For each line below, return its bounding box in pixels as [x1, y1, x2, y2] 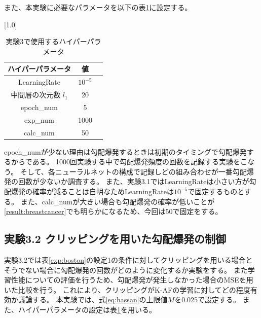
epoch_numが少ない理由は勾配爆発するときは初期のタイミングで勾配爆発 [4, 146, 247, 157]
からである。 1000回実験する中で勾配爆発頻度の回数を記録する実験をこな [11, 156, 255, 167]
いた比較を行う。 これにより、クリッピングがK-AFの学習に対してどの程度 [4, 284, 250, 295]
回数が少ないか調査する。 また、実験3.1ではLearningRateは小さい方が [18, 176, 249, 187]
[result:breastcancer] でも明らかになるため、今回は [4, 206, 166, 217]
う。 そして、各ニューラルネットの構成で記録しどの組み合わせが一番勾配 [4, 166, 247, 176]
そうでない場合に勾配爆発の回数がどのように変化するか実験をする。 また [4, 264, 248, 275]
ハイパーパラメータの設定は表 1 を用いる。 [18, 304, 156, 315]
